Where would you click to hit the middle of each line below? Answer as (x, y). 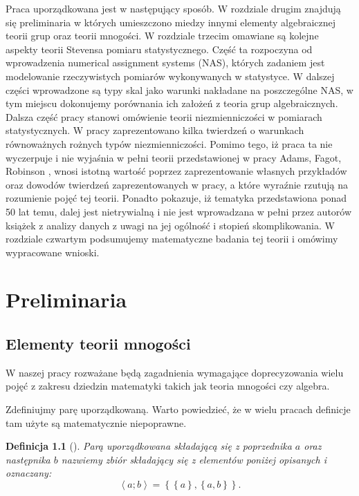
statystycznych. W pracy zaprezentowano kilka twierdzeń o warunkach (155, 130)
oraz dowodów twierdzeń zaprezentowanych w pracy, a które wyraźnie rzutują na (177, 184)
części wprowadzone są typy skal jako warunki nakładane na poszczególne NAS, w (179, 89)
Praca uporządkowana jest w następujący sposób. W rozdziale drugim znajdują (173, 8)
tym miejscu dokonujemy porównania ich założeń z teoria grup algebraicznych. (172, 103)
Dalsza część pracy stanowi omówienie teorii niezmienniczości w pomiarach (164, 116)
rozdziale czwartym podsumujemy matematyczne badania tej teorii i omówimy (172, 239)
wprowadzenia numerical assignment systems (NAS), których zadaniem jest (165, 63)
